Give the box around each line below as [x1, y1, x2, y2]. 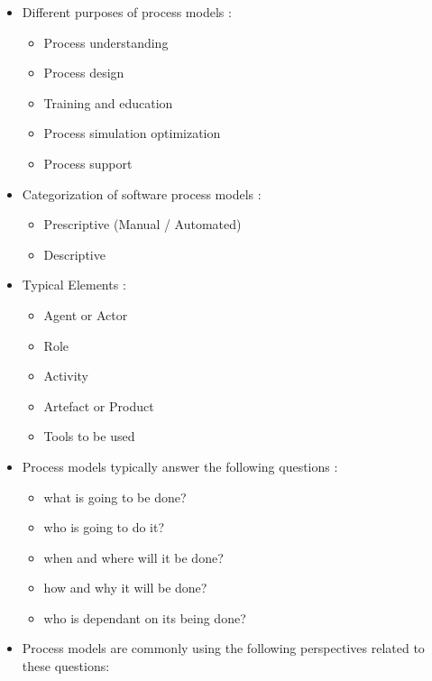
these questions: [22, 657, 110, 676]
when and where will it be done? [43, 548, 224, 566]
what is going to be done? [43, 487, 187, 506]
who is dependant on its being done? [43, 608, 246, 627]
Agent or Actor [43, 305, 128, 324]
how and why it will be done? [43, 578, 207, 597]
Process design [43, 63, 124, 82]
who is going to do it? [43, 518, 165, 537]
